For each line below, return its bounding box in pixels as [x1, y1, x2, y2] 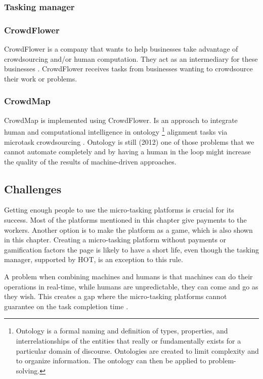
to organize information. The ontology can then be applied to [16, 355, 206, 366]
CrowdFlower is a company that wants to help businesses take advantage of [4, 44, 238, 54]
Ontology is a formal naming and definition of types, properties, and [16, 325, 228, 336]
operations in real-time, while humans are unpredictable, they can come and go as [4, 281, 258, 291]
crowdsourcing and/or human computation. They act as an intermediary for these [4, 53, 258, 64]
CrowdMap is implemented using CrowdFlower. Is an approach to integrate [4, 114, 238, 125]
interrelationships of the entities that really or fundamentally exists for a [16, 335, 241, 346]
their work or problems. [4, 73, 77, 83]
